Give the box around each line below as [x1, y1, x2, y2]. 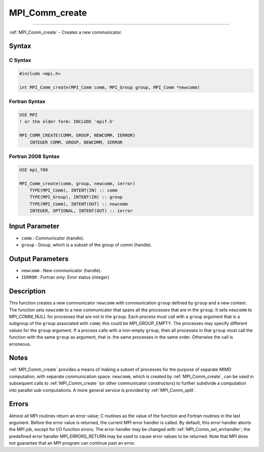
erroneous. [9, 341, 31, 347]
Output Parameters [9, 255, 68, 263]
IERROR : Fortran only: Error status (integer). [21, 274, 111, 280]
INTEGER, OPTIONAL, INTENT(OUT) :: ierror [29, 208, 133, 214]
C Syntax [9, 57, 31, 64]
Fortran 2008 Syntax [9, 153, 60, 160]
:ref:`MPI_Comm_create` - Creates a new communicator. [9, 29, 122, 35]
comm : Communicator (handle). [21, 235, 85, 241]
